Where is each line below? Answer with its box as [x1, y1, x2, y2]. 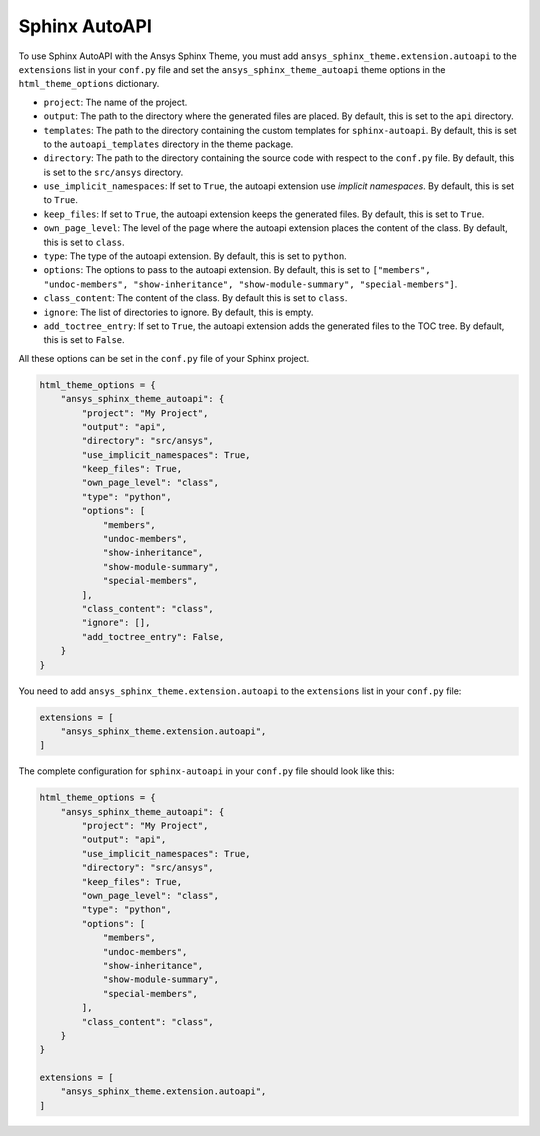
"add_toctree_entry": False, [81, 631, 225, 642]
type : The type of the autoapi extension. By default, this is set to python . [43, 250, 347, 262]
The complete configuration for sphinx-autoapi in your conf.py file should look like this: [18, 765, 395, 777]
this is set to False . [43, 334, 125, 346]
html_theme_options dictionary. [18, 78, 160, 90]
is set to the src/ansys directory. [43, 166, 184, 178]
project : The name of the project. [43, 96, 188, 108]
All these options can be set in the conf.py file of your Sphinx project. [18, 352, 310, 364]
